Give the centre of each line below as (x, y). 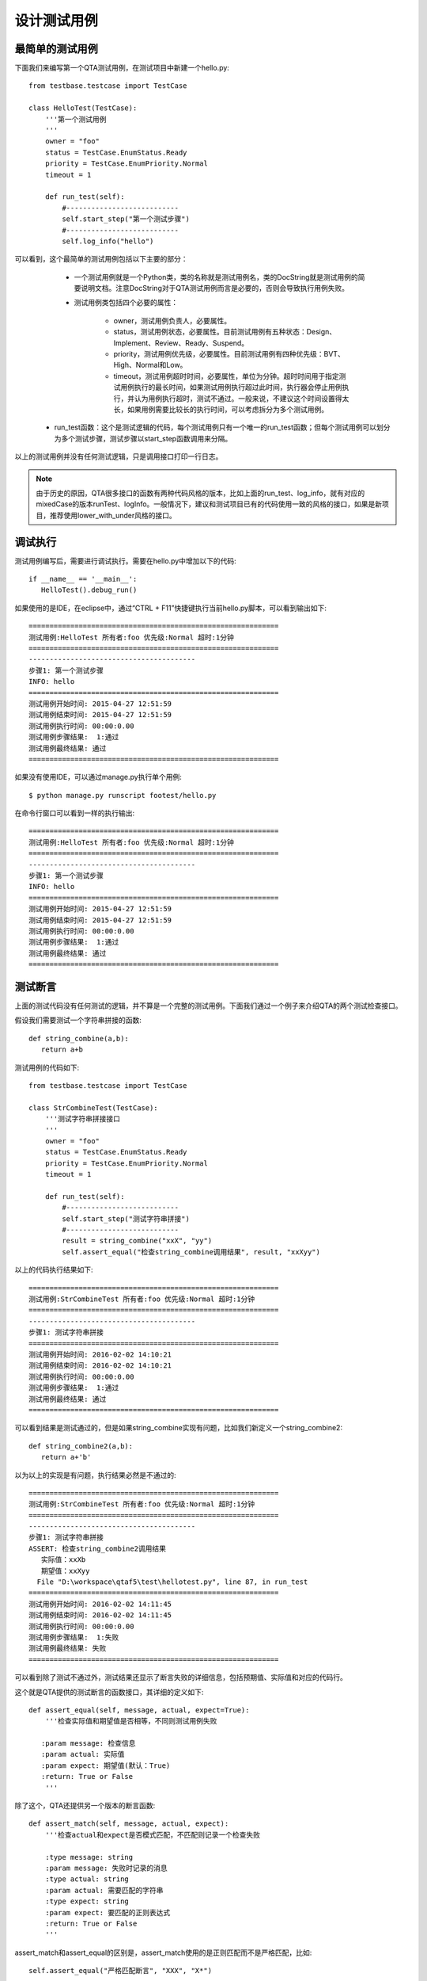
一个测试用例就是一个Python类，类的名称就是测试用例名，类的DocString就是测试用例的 (216, 277)
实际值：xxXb (63, 1560)
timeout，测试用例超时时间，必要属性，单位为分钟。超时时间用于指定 (226, 376)
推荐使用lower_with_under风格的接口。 (113, 515)
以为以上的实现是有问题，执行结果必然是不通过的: (96, 1475)
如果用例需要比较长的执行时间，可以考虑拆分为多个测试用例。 (227, 409)
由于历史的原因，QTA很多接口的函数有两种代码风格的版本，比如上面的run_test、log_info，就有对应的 (200, 493)
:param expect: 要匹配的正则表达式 (108, 1912)
